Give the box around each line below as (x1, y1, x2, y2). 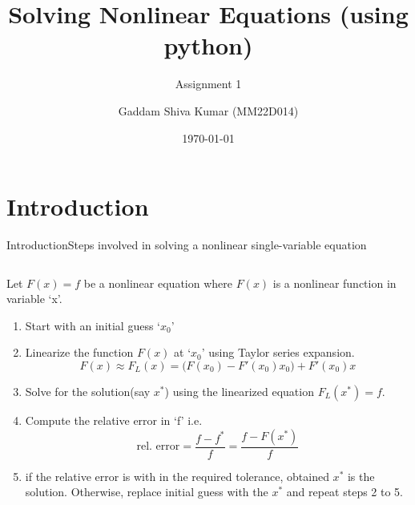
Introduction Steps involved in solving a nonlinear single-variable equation (6, 236, 367, 253)
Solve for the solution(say (25, 383, 151, 399)
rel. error (136, 441, 180, 453)
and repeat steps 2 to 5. (286, 483, 404, 500)
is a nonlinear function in (272, 274, 397, 291)
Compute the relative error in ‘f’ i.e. (25, 412, 203, 428)
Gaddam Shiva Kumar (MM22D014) (118, 102, 299, 119)
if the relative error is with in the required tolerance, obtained (25, 467, 329, 484)
